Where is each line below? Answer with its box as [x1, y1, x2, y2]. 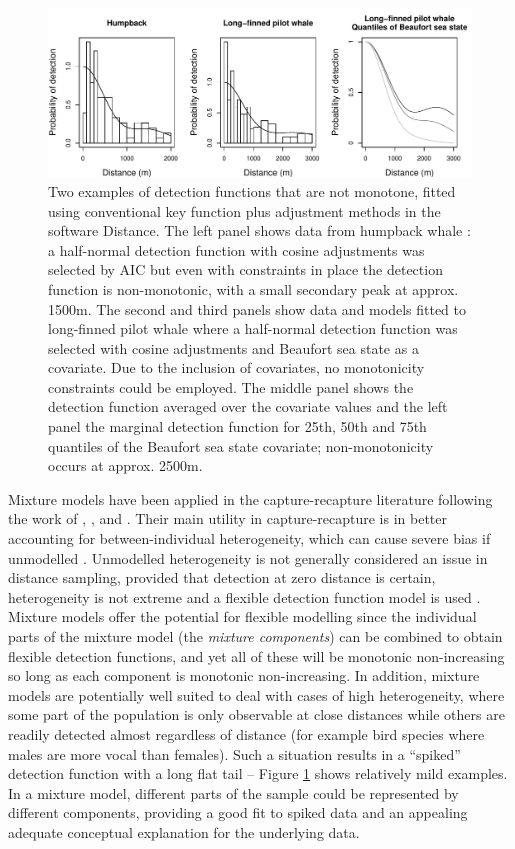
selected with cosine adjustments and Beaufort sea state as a [48, 337, 419, 358]
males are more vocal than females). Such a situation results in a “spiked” [8, 743, 461, 764]
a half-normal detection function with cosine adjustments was [48, 239, 425, 260]
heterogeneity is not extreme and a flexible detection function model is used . [8, 586, 481, 607]
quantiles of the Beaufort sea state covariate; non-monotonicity [48, 435, 434, 456]
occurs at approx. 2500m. [48, 455, 203, 476]
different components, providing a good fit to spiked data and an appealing [8, 802, 468, 823]
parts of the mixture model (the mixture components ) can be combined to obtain [8, 626, 503, 646]
